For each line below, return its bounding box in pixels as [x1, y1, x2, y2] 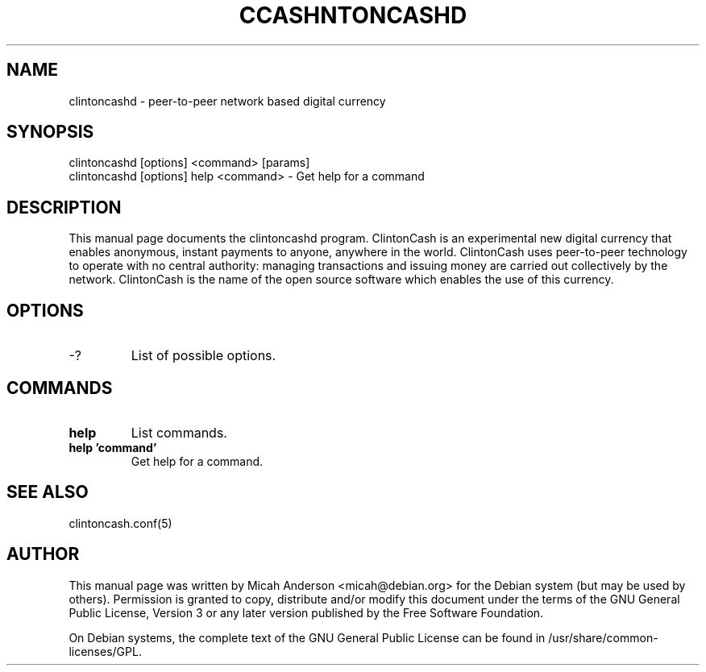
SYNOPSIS [6, 122, 94, 143]
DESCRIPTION [6, 197, 122, 218]
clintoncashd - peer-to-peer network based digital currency [69, 93, 386, 108]
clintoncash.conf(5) [69, 516, 172, 530]
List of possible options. [131, 347, 276, 364]
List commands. [131, 424, 227, 441]
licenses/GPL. [69, 644, 142, 658]
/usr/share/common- [548, 630, 658, 645]
